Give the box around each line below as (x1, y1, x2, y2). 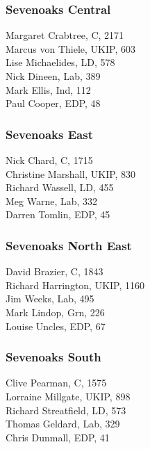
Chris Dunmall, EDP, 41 (6, 430, 110, 444)
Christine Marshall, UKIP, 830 (6, 166, 136, 181)
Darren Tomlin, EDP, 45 (6, 207, 110, 222)
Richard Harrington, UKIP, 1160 (6, 277, 145, 292)
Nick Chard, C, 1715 (6, 153, 93, 167)
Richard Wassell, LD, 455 (6, 180, 114, 195)
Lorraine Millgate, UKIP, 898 (6, 389, 131, 403)
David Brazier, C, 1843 (6, 264, 103, 279)
